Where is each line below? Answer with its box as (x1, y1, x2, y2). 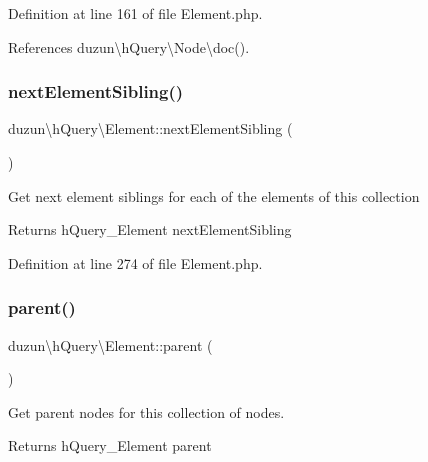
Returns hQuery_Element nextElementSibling (8, 219, 292, 240)
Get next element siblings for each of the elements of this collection (8, 185, 420, 206)
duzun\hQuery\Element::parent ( (8, 334, 213, 355)
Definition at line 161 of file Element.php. (8, 3, 263, 23)
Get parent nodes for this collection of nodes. (8, 401, 285, 422)
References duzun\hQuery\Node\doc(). (8, 36, 250, 57)
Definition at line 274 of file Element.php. (8, 252, 263, 273)
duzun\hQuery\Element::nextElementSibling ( (8, 118, 293, 139)
